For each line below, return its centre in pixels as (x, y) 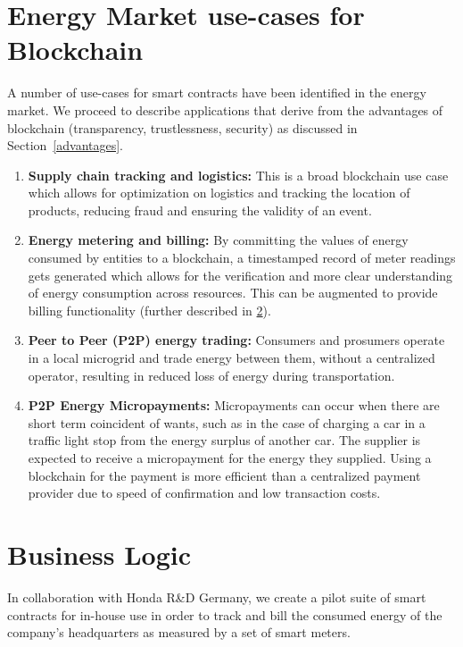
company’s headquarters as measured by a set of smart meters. (179, 632)
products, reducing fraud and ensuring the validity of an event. (200, 210)
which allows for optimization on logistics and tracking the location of (219, 193)
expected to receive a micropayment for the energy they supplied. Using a (230, 458)
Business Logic (99, 554)
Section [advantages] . (65, 145)
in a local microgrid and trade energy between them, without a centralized (231, 358)
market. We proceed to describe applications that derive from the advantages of (225, 109)
